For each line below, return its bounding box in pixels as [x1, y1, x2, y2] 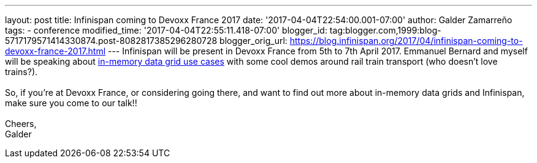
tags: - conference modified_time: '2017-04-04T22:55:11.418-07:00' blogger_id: [5, 25, 327, 35]
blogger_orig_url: [219, 35, 288, 46]
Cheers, [5, 118, 37, 129]
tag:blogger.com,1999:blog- [329, 25, 441, 35]
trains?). [5, 67, 38, 77]
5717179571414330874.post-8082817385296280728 [5, 35, 218, 46]
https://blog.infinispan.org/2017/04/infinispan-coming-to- [289, 35, 523, 46]
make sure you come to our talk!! [5, 98, 137, 108]
